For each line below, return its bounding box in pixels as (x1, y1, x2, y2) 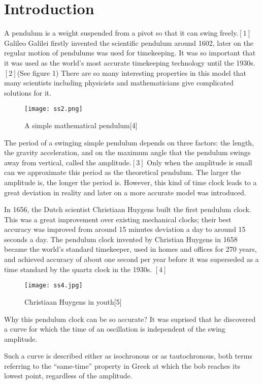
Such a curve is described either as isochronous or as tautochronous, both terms (4, 350, 252, 361)
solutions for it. (4, 87, 52, 98)
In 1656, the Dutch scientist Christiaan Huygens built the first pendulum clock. (4, 204, 251, 215)
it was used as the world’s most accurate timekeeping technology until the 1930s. (4, 57, 255, 68)
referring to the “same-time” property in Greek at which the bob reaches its (4, 360, 240, 371)
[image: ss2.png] (24, 105, 83, 113)
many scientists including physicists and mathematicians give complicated (4, 77, 234, 88)
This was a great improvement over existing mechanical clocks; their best (4, 214, 232, 224)
